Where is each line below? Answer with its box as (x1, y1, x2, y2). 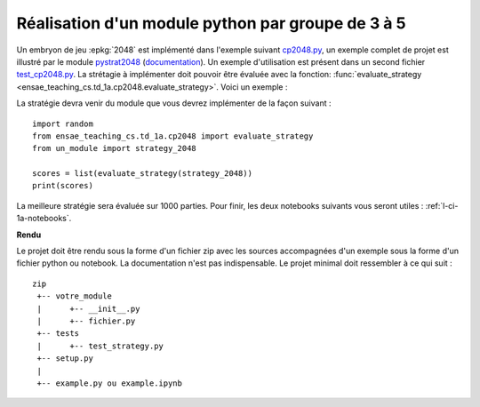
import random (32, 118, 93, 129)
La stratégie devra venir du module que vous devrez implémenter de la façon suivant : (16, 98, 332, 108)
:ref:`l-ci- (425, 200, 459, 211)
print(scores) (32, 180, 93, 191)
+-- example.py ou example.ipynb (36, 378, 182, 388)
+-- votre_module (36, 291, 113, 301)
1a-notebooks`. (16, 213, 72, 224)
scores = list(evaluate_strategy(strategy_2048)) (32, 169, 253, 179)
